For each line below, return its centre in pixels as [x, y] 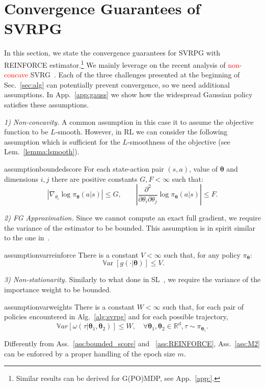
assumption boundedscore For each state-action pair [84, 168]
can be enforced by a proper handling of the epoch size [90, 353]
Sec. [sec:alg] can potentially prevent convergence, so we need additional [117, 84]
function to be [26, 132]
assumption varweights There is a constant [69, 306]
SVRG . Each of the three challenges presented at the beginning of [135, 75]
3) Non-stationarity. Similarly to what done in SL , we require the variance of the [132, 279]
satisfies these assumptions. [47, 104]
